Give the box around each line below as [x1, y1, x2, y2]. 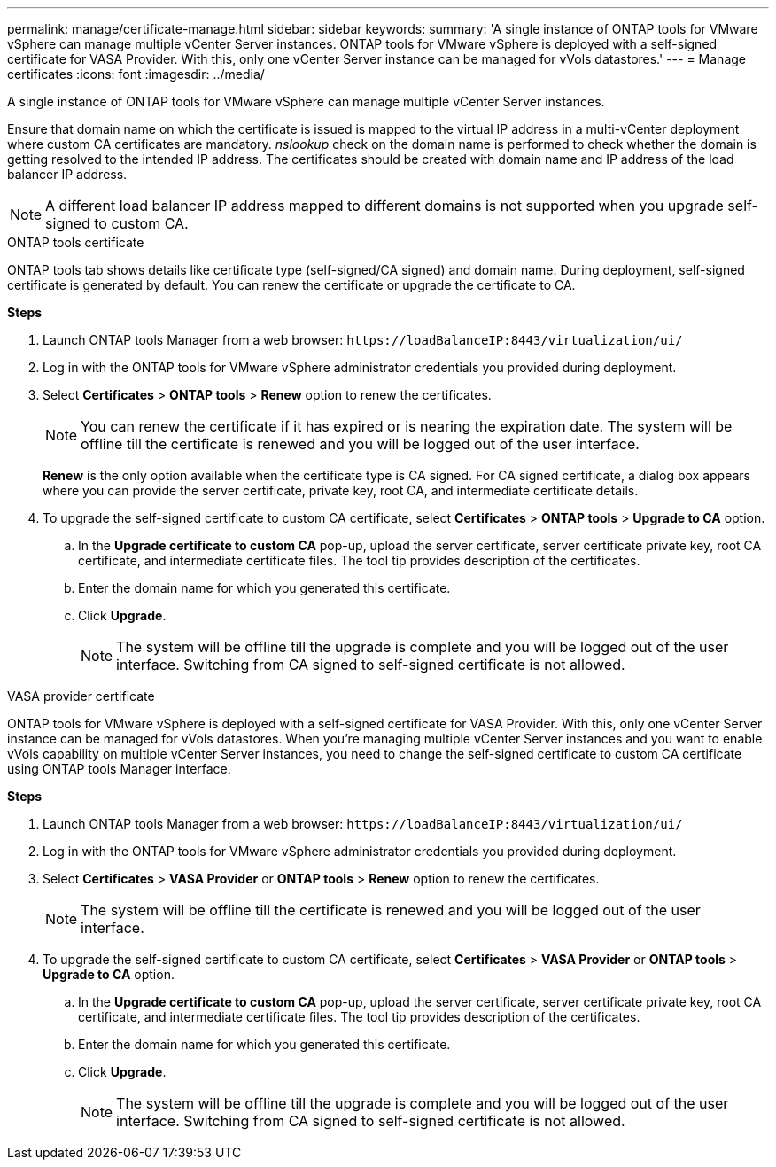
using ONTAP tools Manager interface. [7, 761, 231, 776]
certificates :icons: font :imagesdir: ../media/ [7, 66, 265, 82]
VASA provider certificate [7, 689, 155, 704]
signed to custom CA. [45, 214, 189, 232]
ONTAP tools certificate [7, 235, 144, 250]
